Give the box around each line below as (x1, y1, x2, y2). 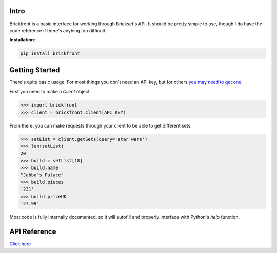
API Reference (9, 227, 56, 236)
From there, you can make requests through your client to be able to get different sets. (9, 122, 192, 129)
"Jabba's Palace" (20, 172, 64, 178)
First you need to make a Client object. (9, 89, 91, 95)
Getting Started (9, 66, 60, 74)
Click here (9, 241, 31, 247)
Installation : (9, 37, 35, 43)
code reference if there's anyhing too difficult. (9, 27, 107, 33)
